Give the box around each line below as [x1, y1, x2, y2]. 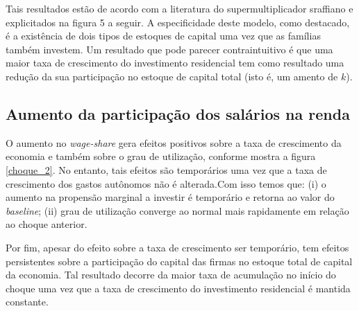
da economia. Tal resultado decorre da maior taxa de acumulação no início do [6, 267, 336, 282]
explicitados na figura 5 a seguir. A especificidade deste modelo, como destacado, [6, 15, 350, 29]
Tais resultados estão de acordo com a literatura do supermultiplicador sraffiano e [6, 1, 353, 15]
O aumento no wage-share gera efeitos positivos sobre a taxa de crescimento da [6, 135, 342, 150]
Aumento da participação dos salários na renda [6, 103, 350, 124]
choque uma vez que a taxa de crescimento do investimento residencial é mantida [6, 281, 351, 295]
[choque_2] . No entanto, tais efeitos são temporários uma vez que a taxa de [6, 162, 327, 177]
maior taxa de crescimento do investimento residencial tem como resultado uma [6, 55, 344, 70]
